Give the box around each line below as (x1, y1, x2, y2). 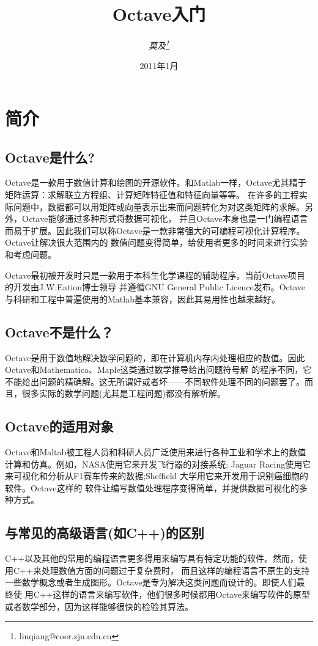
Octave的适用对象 (5, 417, 114, 436)
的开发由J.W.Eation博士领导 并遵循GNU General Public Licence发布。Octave (5, 281, 306, 293)
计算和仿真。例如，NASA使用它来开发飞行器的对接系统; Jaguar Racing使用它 (5, 457, 311, 470)
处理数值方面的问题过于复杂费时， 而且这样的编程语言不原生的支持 (41, 563, 310, 576)
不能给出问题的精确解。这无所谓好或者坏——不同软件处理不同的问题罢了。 (5, 375, 305, 387)
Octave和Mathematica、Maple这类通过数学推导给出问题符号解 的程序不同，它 (5, 363, 312, 376)
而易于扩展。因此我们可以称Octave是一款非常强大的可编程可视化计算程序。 (5, 224, 305, 237)
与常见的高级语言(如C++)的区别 (5, 523, 204, 542)
